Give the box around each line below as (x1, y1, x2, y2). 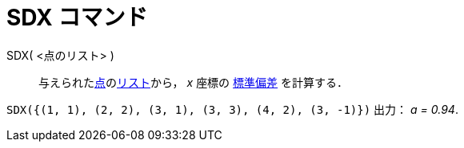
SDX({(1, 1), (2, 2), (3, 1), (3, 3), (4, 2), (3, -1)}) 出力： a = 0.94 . (6, 102, 458, 116)
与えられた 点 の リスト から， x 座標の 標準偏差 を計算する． (38, 75, 348, 89)
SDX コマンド (6, 4, 148, 31)
